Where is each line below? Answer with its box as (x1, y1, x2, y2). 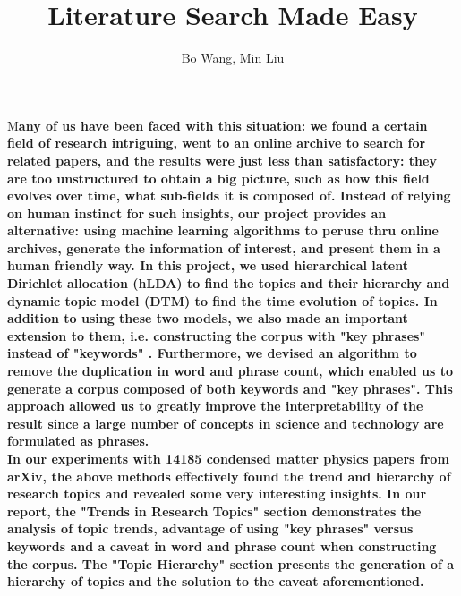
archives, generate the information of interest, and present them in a (7, 238, 440, 257)
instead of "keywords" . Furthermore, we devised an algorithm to (7, 344, 417, 362)
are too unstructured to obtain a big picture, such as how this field (7, 168, 430, 187)
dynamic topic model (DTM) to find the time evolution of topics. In (7, 291, 438, 310)
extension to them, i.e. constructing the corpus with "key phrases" (7, 326, 426, 345)
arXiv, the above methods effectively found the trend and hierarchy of (7, 466, 451, 485)
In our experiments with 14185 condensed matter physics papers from (7, 449, 449, 467)
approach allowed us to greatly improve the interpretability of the (7, 396, 423, 415)
